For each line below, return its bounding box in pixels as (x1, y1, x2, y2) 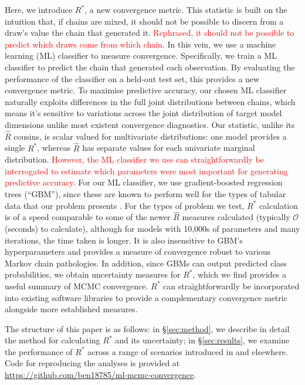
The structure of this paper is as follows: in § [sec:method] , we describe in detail (5, 322, 290, 335)
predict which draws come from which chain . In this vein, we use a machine (5, 38, 276, 50)
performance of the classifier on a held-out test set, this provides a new (5, 72, 260, 85)
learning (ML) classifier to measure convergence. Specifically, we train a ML (5, 49, 277, 62)
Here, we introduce (5, 4, 73, 15)
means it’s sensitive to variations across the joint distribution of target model (5, 107, 282, 119)
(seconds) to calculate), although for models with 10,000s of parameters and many (5, 222, 300, 234)
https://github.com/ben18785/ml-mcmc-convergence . (5, 369, 196, 381)
